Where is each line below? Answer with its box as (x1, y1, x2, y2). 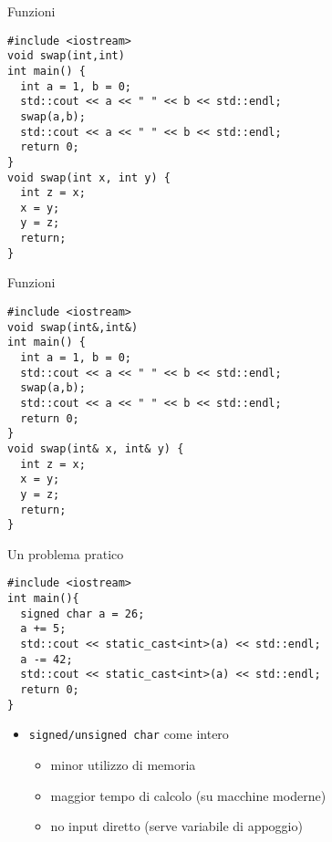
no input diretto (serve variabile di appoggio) (50, 816, 303, 836)
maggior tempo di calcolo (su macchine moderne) (50, 785, 327, 805)
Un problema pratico (7, 544, 124, 563)
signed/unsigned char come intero (28, 724, 229, 743)
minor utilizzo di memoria (50, 755, 196, 774)
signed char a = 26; (20, 607, 145, 620)
